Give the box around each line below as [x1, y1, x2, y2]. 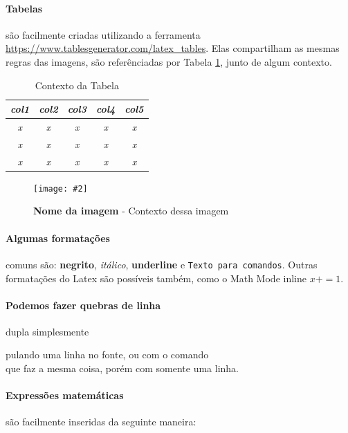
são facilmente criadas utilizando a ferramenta [6, 27, 201, 42]
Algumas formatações [6, 230, 110, 245]
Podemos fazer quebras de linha [6, 297, 161, 312]
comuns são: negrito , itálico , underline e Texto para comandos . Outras [6, 257, 318, 271]
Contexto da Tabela [35, 77, 119, 92]
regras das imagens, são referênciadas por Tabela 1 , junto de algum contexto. [6, 54, 332, 68]
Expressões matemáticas [6, 388, 124, 403]
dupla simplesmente [6, 324, 89, 338]
